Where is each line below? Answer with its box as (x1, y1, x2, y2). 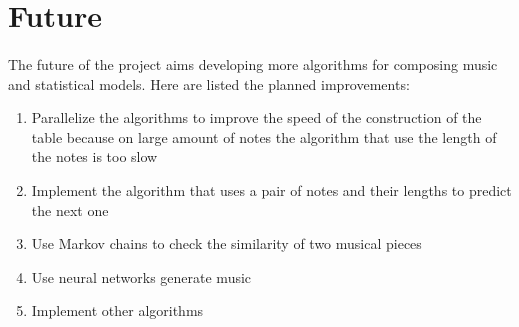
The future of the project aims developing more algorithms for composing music (8, 53, 498, 74)
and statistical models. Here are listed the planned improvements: (8, 73, 410, 94)
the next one (31, 199, 109, 220)
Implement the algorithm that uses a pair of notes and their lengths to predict (31, 179, 512, 200)
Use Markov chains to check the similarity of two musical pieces (31, 233, 422, 254)
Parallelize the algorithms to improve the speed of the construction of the (31, 107, 482, 128)
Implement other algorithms (31, 300, 204, 321)
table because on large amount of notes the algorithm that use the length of (31, 126, 497, 147)
